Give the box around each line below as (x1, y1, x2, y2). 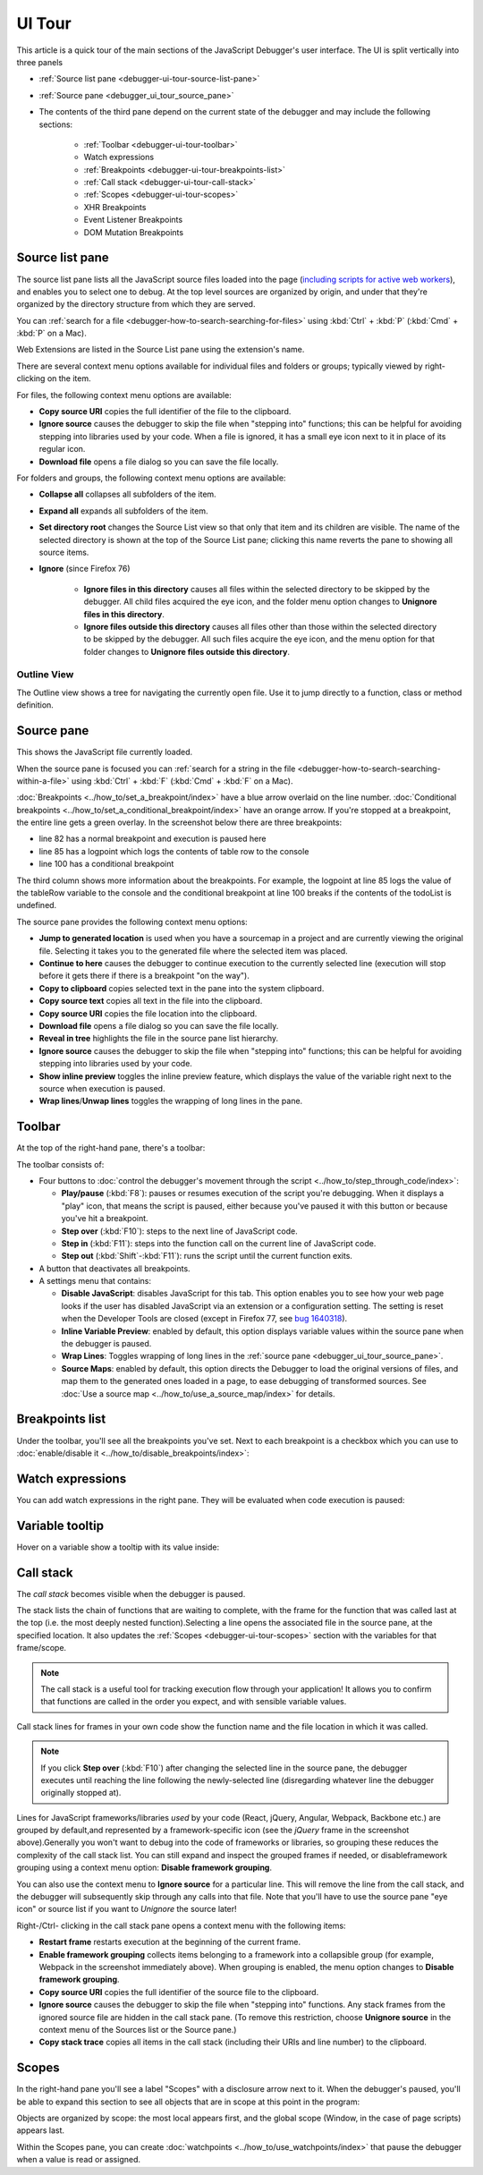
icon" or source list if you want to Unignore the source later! (16, 1904, 237, 1915)
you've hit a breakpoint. (61, 1213, 148, 1224)
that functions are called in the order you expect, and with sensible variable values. (40, 1696, 347, 1707)
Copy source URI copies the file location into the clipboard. (38, 1007, 258, 1019)
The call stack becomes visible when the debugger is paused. (16, 1588, 246, 1599)
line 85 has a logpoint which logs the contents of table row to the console (38, 845, 309, 856)
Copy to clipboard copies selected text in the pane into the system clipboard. (38, 982, 325, 993)
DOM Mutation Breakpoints (83, 226, 183, 237)
